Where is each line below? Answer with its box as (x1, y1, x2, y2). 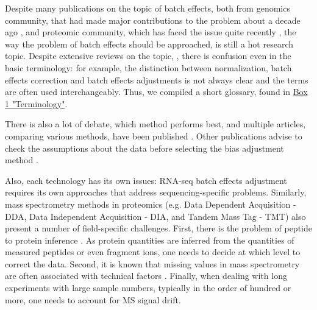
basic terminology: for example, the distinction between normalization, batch (5, 61, 292, 74)
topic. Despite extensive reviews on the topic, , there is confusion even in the (5, 49, 291, 62)
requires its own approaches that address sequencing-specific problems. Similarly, (5, 186, 307, 199)
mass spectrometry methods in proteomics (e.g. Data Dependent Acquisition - (5, 197, 296, 210)
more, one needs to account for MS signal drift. (5, 293, 181, 306)
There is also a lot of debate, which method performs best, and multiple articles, (5, 118, 306, 130)
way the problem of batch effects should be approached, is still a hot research (5, 37, 294, 50)
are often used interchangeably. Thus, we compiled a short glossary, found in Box (5, 85, 308, 98)
